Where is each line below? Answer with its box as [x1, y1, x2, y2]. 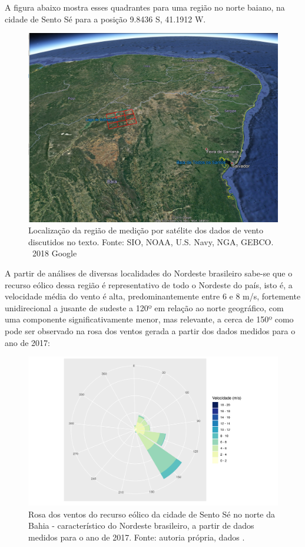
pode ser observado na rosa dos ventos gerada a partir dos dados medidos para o [5, 325, 296, 337]
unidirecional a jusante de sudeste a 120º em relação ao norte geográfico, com [5, 301, 284, 314]
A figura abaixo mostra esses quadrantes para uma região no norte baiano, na [5, 1, 285, 13]
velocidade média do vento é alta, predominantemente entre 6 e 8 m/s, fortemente [5, 290, 301, 302]
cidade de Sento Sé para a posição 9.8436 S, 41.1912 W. [5, 12, 206, 25]
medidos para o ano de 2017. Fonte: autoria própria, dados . [28, 530, 245, 543]
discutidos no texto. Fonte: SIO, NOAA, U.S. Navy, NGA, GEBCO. [28, 235, 274, 248]
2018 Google [32, 247, 77, 259]
